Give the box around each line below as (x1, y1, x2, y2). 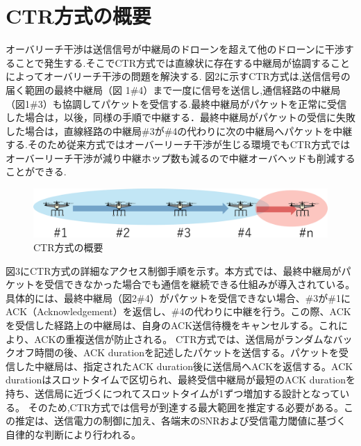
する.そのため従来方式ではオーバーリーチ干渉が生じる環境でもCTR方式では (6, 137, 351, 152)
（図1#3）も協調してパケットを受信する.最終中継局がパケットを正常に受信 (6, 96, 347, 111)
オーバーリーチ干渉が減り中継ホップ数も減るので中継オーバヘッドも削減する (6, 150, 355, 165)
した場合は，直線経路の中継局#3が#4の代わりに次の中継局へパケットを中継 (6, 123, 353, 138)
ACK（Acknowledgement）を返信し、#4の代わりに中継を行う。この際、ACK (6, 304, 351, 319)
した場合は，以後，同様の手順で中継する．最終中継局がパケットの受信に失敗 (6, 110, 355, 125)
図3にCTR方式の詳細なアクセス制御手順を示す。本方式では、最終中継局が (6, 263, 342, 278)
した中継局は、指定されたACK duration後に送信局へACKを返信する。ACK (15, 358, 353, 373)
